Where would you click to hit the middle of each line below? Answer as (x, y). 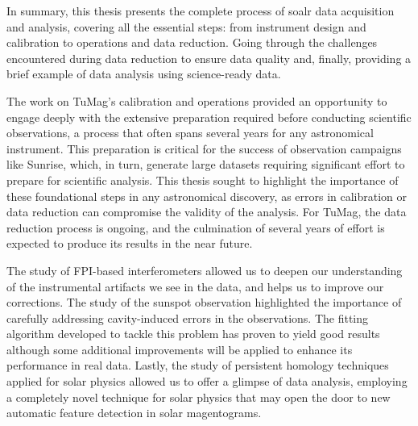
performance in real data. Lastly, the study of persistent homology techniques (198, 365)
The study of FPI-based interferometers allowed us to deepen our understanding (205, 270)
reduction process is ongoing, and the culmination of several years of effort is (196, 227)
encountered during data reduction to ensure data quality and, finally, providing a (209, 58)
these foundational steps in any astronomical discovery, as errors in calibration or (207, 196)
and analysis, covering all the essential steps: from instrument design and (186, 26)
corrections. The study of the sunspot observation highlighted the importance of (204, 302)
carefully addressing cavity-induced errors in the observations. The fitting (188, 317)
